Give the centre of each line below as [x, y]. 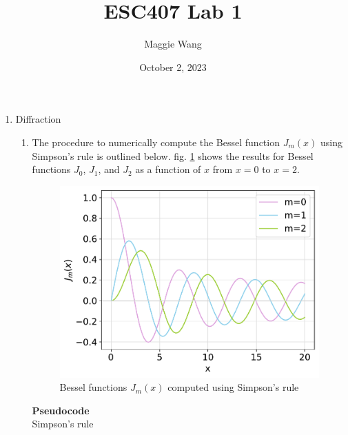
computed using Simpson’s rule [233, 387]
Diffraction [38, 119]
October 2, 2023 [173, 67]
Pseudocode [61, 410]
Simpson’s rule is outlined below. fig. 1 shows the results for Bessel [173, 155]
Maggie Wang [173, 44]
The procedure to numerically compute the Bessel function [156, 142]
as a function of [168, 169]
